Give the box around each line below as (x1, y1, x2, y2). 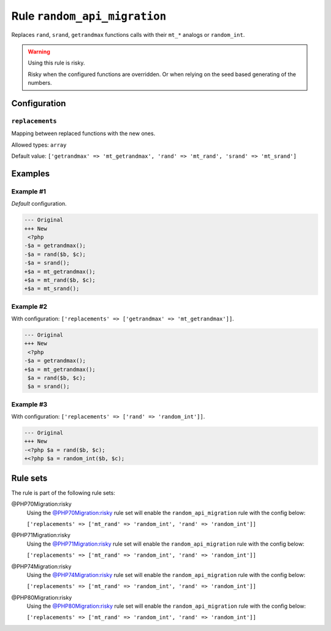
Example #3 (11, 400, 48, 408)
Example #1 (11, 187, 46, 196)
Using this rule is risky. (28, 59, 85, 67)
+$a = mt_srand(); (24, 285, 80, 292)
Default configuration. (11, 200, 67, 207)
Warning (28, 48, 50, 55)
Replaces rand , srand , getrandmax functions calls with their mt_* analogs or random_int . (11, 31, 245, 38)
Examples (11, 168, 50, 179)
